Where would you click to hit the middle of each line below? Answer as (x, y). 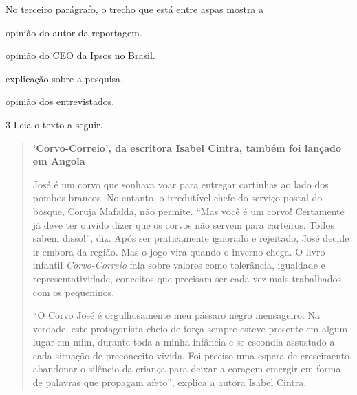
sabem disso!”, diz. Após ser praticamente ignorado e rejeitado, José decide (191, 238)
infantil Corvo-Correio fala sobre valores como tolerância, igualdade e (179, 265)
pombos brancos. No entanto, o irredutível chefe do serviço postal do (177, 197)
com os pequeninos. (74, 292)
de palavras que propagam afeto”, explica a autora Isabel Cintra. (170, 382)
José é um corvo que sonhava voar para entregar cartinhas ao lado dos (181, 184)
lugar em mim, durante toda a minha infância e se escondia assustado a (184, 342)
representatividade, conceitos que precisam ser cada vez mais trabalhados (187, 278)
